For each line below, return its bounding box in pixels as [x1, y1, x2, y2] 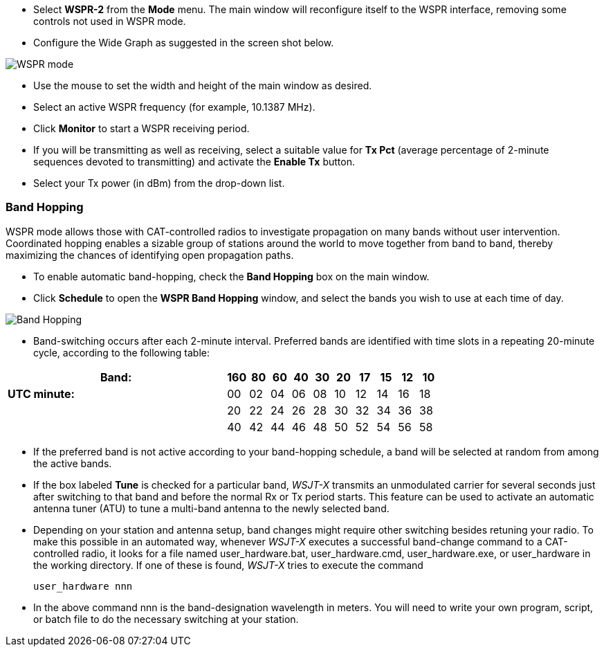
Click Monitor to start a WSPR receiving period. [33, 123, 250, 134]
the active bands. [33, 457, 112, 469]
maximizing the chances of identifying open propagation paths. [6, 248, 294, 261]
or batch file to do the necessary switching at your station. [33, 613, 299, 625]
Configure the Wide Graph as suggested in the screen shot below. [33, 37, 334, 48]
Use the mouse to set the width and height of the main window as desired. [33, 80, 372, 91]
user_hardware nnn [33, 580, 133, 592]
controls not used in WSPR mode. [33, 15, 186, 27]
